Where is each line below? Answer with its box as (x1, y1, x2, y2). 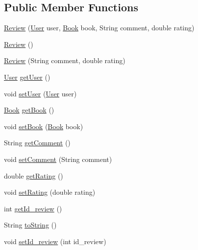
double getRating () (4, 170, 63, 181)
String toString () (4, 220, 57, 230)
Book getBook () (4, 105, 54, 115)
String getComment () (4, 137, 71, 148)
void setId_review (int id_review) (4, 236, 106, 246)
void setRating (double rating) (4, 187, 96, 197)
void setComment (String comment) (4, 154, 112, 164)
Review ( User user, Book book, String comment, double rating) (4, 23, 195, 33)
